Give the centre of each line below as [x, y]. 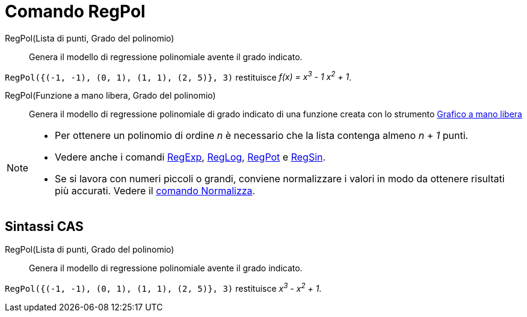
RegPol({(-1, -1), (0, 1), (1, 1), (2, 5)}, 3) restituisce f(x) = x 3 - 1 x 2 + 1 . [178, 76]
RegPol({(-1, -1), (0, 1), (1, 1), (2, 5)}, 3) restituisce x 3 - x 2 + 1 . [163, 288]
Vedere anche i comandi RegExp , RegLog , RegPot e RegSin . [190, 157]
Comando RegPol [75, 11]
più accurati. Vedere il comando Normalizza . [155, 191]
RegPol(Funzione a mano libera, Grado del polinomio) [110, 96]
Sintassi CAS [44, 226]
